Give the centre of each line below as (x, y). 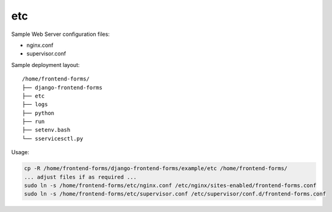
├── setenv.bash (46, 130)
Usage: (20, 152)
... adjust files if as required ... (80, 177)
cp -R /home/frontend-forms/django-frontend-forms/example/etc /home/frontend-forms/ (156, 168)
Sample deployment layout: (45, 65)
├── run (34, 122)
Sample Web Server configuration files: (60, 34)
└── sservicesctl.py (53, 138)
